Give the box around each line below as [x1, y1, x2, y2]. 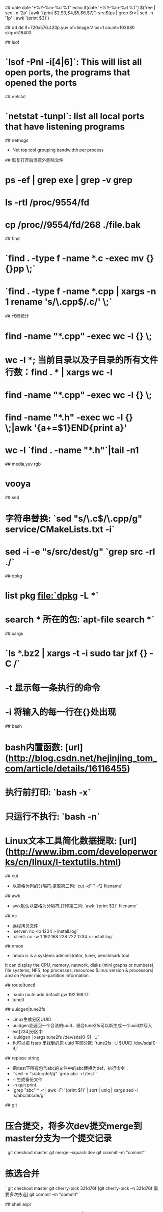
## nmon [5, 943, 24, 949]
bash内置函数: [5, 741, 63, 753]
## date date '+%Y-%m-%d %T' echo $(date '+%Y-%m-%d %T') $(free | [5, 5, 156, 10]
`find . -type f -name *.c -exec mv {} [5, 253, 154, 264]
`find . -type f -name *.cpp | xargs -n [5, 286, 156, 297]
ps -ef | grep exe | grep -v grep [5, 175, 133, 186]
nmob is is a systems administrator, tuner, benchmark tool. [12, 952, 131, 958]
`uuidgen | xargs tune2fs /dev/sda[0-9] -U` [12, 1034, 99, 1040]
